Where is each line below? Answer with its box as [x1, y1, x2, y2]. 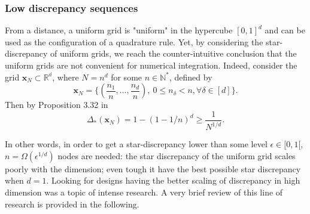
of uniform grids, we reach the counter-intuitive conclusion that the [50, 47, 297, 60]
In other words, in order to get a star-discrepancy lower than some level [5, 138, 268, 150]
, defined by [169, 70, 212, 83]
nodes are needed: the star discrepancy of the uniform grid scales [57, 149, 296, 162]
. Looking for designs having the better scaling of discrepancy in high [46, 174, 300, 187]
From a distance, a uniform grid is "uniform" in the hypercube [5, 24, 233, 36]
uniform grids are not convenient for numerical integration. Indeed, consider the [5, 59, 297, 71]
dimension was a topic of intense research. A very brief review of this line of [5, 185, 283, 198]
